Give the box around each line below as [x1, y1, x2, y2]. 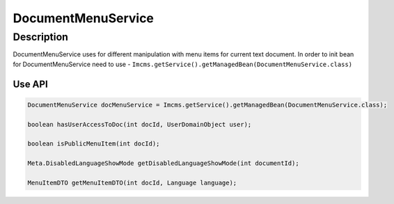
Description [13, 31, 69, 43]
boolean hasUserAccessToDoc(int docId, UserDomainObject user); [27, 120, 252, 128]
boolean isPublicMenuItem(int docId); [27, 140, 160, 148]
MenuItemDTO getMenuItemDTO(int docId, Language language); [27, 178, 237, 187]
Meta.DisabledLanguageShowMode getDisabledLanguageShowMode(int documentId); [27, 159, 299, 167]
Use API [13, 78, 48, 90]
